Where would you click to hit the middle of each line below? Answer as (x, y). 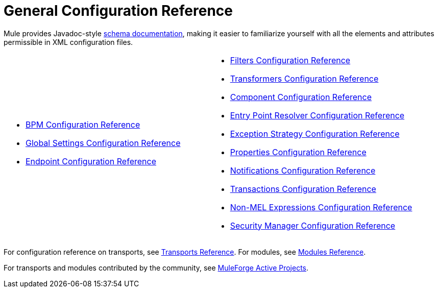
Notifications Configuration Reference (303, 170)
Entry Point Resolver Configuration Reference (317, 115)
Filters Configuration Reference (290, 60)
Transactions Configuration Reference (303, 189)
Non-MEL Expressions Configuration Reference (321, 207)
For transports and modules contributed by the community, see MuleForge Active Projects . (156, 267)
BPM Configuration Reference (83, 124)
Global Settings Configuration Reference (103, 143)
